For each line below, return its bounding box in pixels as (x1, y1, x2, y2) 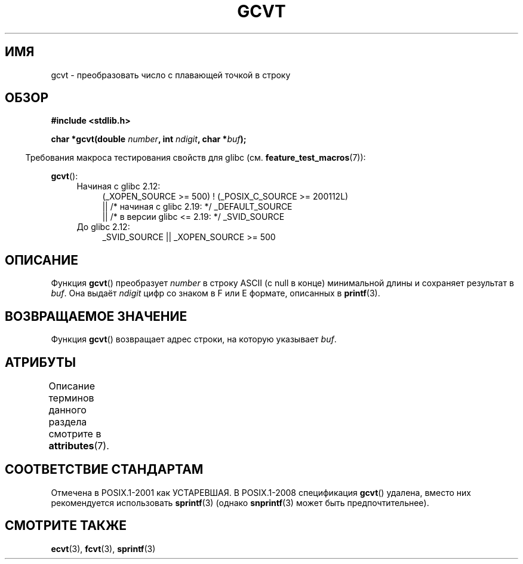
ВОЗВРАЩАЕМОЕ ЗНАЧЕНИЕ (5, 308, 187, 324)
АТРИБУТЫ (5, 354, 76, 370)
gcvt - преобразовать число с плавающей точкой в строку (51, 69, 291, 80)
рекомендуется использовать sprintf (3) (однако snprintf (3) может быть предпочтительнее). (51, 497, 429, 508)
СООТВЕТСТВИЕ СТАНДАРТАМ (5, 462, 204, 477)
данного (48, 403, 87, 416)
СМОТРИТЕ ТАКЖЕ (5, 518, 127, 534)
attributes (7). (48, 439, 109, 452)
